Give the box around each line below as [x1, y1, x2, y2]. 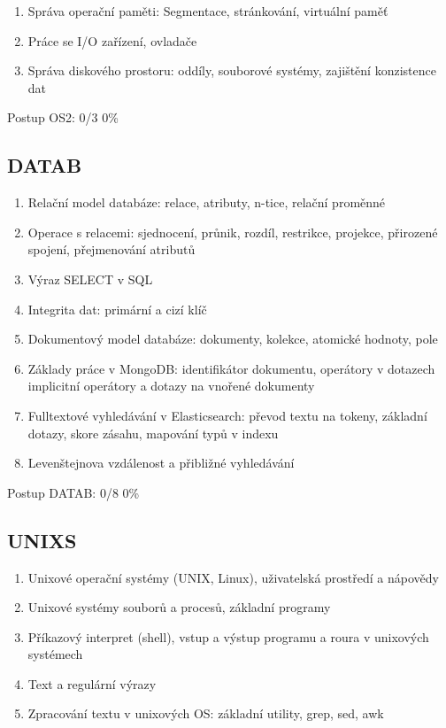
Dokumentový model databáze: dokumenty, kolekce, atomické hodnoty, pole [27, 329, 438, 348]
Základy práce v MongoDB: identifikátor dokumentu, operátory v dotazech [27, 359, 435, 377]
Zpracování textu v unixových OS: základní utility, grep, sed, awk [27, 704, 384, 723]
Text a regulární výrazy [27, 674, 157, 693]
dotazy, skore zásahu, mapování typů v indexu [27, 423, 279, 442]
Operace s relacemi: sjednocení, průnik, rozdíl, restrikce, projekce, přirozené [27, 222, 438, 241]
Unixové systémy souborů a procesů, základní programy [27, 598, 331, 616]
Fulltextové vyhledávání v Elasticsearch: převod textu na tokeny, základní [27, 406, 427, 424]
